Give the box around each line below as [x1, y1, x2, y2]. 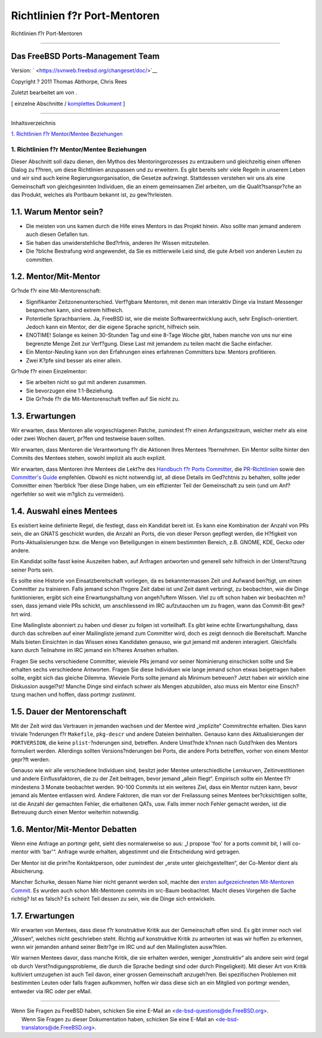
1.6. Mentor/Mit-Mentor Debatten [11, 824, 137, 834]
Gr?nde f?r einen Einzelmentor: [11, 368, 88, 374]
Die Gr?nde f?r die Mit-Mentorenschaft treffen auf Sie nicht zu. [26, 395, 180, 403]
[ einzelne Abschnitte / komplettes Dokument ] [11, 100, 125, 107]
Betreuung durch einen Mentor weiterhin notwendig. [11, 808, 140, 815]
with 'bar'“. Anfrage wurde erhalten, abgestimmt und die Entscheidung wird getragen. [30, 848, 241, 855]
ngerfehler [11, 490, 37, 497]
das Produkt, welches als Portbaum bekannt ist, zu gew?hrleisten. [11, 191, 173, 198]
